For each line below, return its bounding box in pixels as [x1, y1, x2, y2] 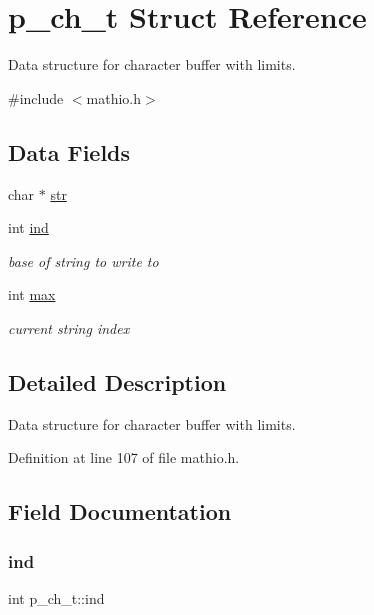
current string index [8, 317, 130, 338]
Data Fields [8, 136, 131, 167]
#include [8, 87, 64, 108]
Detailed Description [8, 366, 227, 397]
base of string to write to [8, 250, 159, 271]
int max [8, 284, 56, 305]
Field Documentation [8, 496, 232, 527]
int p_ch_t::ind [8, 587, 105, 608]
